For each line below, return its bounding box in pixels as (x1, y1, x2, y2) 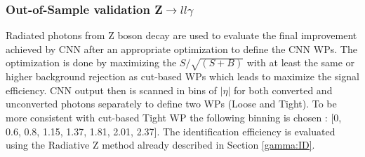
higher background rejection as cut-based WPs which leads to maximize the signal (6, 69, 359, 84)
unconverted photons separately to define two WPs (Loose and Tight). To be (6, 96, 337, 111)
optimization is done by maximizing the (6, 55, 177, 70)
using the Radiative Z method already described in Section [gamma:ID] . (6, 137, 315, 152)
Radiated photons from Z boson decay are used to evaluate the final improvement (6, 28, 357, 43)
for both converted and (233, 82, 333, 97)
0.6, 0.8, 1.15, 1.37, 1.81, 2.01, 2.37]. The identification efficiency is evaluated (6, 124, 336, 138)
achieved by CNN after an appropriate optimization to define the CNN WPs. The (6, 41, 357, 56)
